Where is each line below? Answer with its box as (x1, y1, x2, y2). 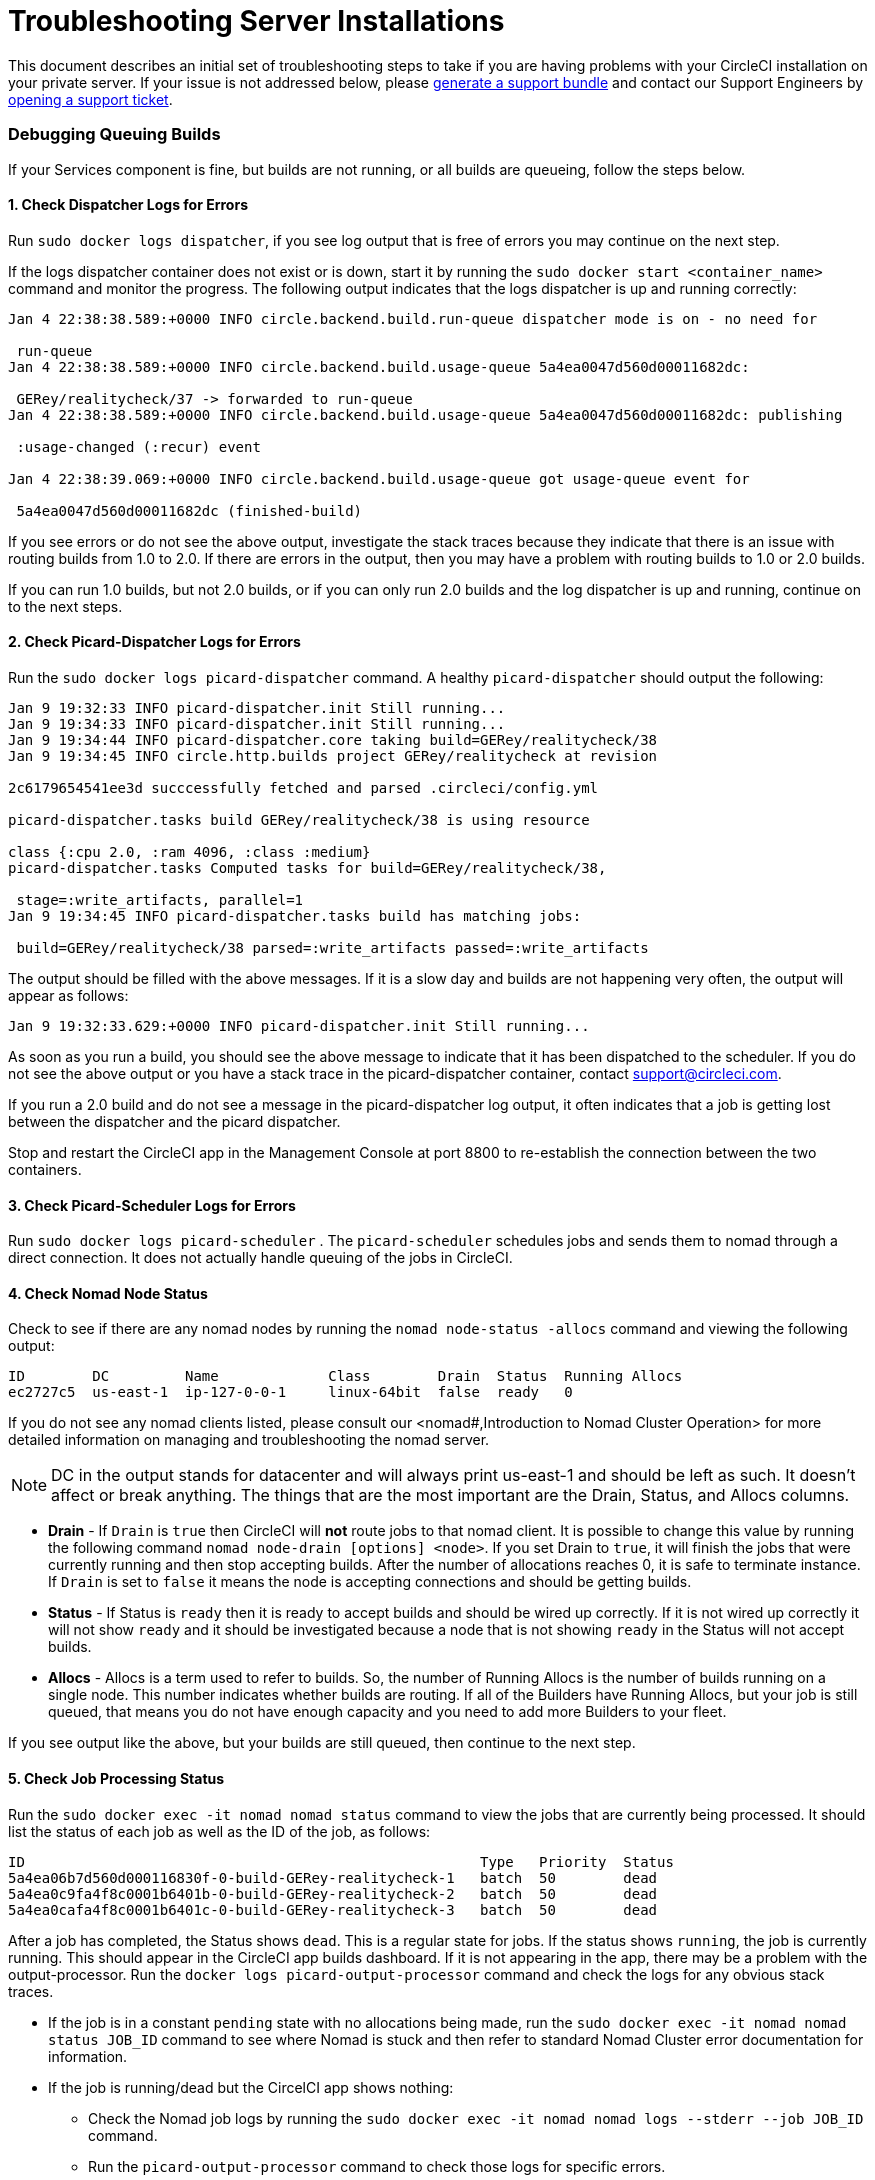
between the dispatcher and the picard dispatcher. (8, 1112, 341, 1130)
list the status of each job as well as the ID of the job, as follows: (8, 1822, 431, 1840)
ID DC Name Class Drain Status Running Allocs (8, 1368, 683, 1385)
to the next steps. (8, 597, 123, 615)
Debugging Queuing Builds (8, 124, 221, 145)
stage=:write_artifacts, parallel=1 (16, 891, 304, 908)
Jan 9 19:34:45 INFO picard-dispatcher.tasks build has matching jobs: (8, 907, 582, 924)
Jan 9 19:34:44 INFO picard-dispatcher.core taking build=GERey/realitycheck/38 (8, 731, 658, 748)
